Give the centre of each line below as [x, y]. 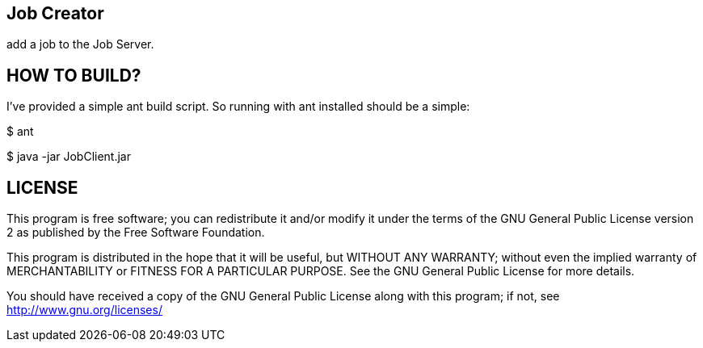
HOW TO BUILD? [74, 75]
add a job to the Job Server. [80, 44]
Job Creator [55, 13]
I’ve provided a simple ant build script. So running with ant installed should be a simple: [238, 107]
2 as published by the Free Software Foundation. [136, 233]
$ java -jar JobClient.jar [69, 157]
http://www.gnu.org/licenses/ [84, 310]
